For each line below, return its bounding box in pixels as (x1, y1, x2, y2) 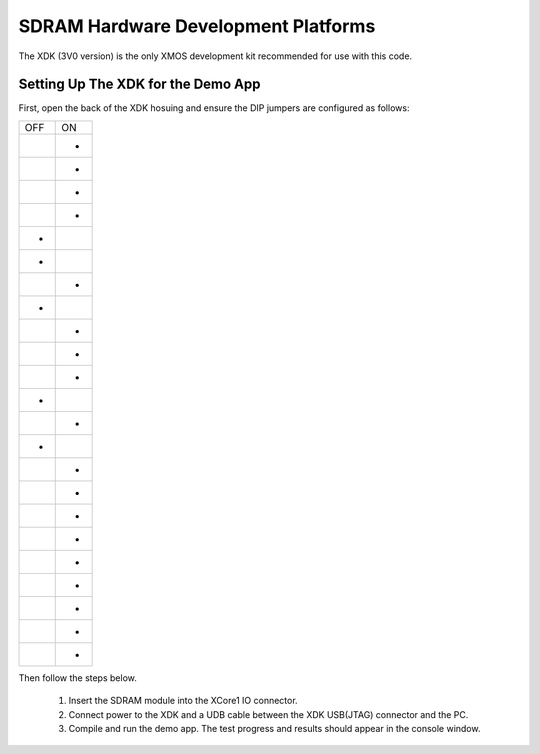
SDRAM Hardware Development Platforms (18, 15, 376, 37)
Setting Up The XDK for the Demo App (18, 76, 261, 93)
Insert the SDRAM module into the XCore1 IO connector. (68, 695, 299, 707)
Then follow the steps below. (18, 671, 137, 684)
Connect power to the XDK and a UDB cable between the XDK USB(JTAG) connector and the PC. (68, 708, 469, 720)
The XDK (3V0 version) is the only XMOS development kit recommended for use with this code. (18, 50, 413, 62)
